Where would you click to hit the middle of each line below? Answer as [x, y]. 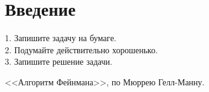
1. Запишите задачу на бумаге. [61, 38]
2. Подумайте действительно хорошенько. [82, 49]
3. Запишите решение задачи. [59, 61]
